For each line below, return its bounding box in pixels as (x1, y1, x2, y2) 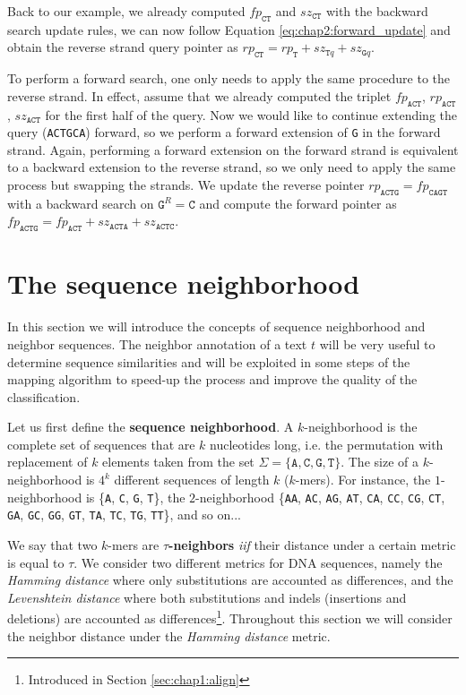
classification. (7, 387, 81, 406)
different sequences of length (114, 470, 270, 489)
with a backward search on (7, 193, 154, 212)
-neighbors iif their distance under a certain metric (168, 535, 456, 553)
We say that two (7, 535, 98, 553)
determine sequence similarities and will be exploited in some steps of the (7, 352, 410, 371)
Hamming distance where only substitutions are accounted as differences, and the (7, 571, 453, 589)
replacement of (7, 452, 88, 471)
